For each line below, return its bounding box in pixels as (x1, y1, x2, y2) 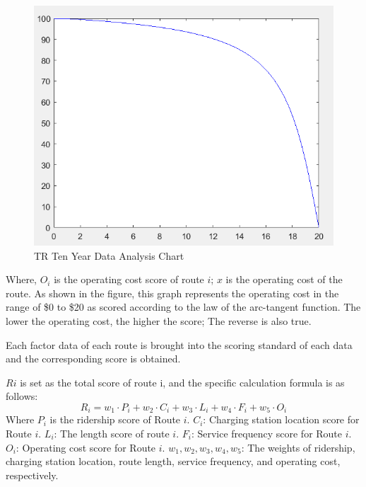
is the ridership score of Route (49, 412, 181, 427)
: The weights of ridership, (241, 440, 355, 454)
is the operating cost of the (225, 272, 343, 287)
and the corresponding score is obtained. (6, 351, 181, 366)
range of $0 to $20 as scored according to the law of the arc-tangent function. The (6, 299, 361, 314)
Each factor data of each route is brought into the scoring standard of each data (6, 337, 353, 352)
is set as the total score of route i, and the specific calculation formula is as (20, 374, 345, 389)
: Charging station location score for (203, 412, 360, 427)
